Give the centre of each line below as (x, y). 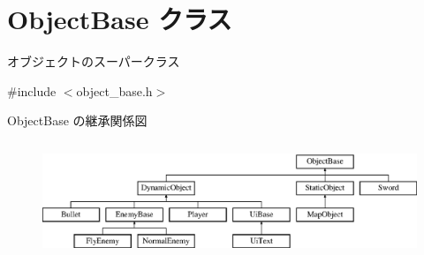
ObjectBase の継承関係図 (77, 120)
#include (32, 90)
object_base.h (114, 90)
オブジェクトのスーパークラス (94, 61)
